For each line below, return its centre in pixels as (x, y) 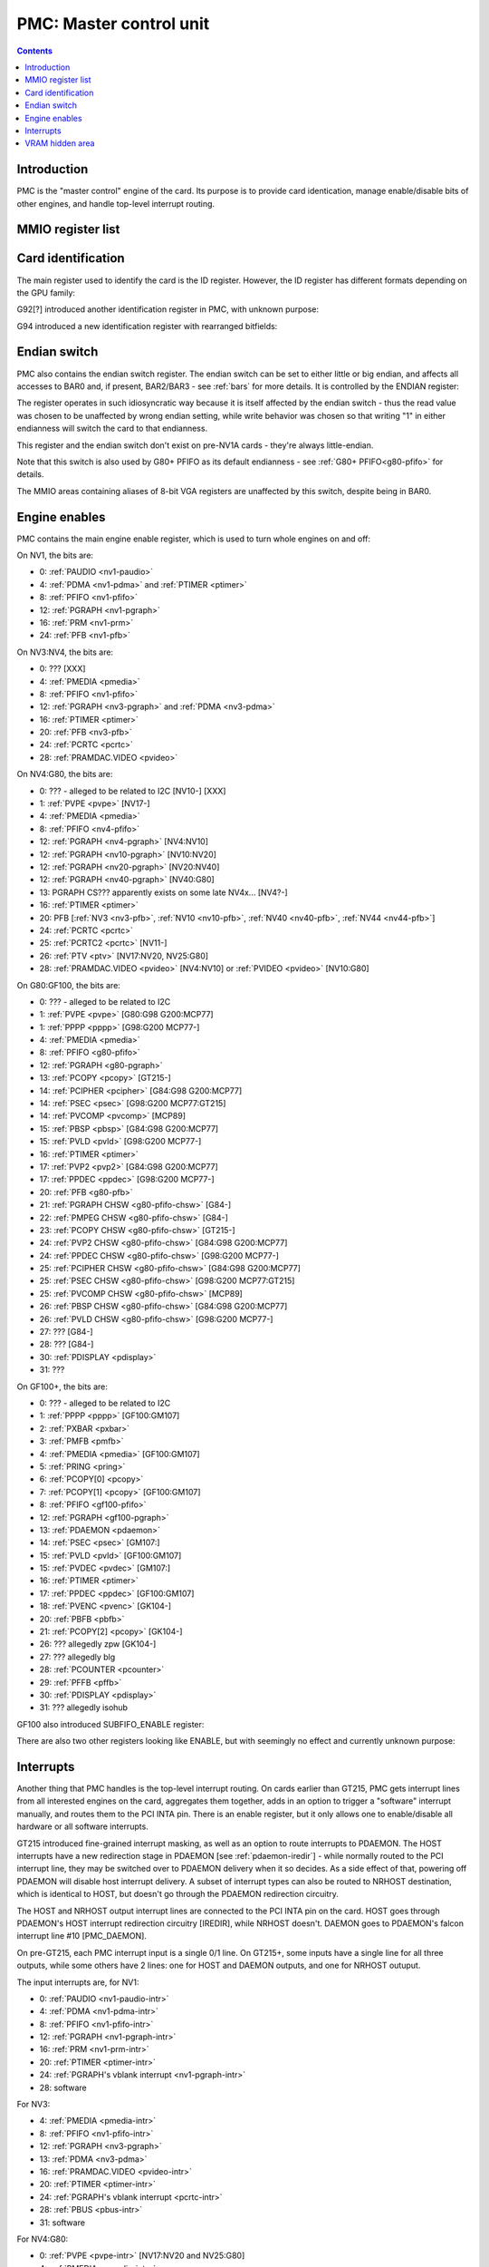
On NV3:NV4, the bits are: (65, 652)
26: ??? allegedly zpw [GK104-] (98, 1644)
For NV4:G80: (43, 2239)
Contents (35, 51)
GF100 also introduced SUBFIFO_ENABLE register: (110, 1724)
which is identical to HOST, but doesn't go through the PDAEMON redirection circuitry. (178, 1894)
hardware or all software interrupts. (82, 1826)
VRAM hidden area (60, 143)
